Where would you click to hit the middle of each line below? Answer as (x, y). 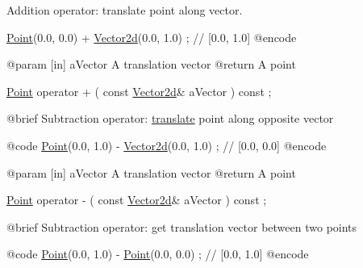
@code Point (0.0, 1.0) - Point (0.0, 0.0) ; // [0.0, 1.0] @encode (158, 254)
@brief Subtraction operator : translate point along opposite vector (170, 118)
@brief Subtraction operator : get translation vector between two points (182, 226)
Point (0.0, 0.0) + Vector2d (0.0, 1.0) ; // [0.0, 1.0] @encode (152, 37)
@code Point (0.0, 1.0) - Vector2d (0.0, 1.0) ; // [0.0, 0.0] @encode (167, 145)
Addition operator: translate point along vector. (125, 10)
